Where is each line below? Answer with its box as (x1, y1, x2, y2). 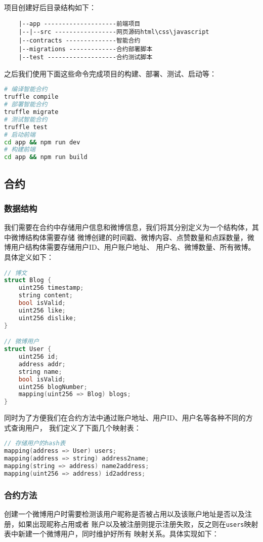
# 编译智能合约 (4, 86, 48, 93)
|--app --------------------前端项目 (18, 20, 141, 27)
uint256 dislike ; (18, 314, 77, 322)
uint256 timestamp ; (18, 284, 84, 292)
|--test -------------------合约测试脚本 (18, 54, 153, 61)
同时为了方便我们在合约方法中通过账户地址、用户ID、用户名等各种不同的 (4, 412, 246, 423)
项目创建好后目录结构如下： (4, 2, 96, 12)
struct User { (4, 345, 52, 353)
